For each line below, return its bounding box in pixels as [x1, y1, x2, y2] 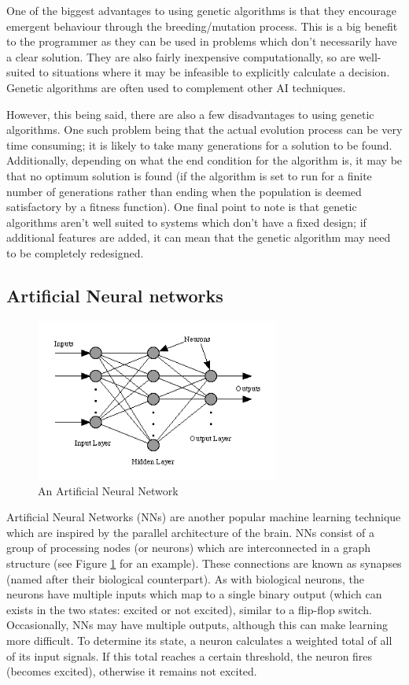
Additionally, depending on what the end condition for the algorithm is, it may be [6, 152, 403, 168]
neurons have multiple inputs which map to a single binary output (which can [6, 586, 382, 602]
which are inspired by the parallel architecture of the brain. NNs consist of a [6, 524, 374, 540]
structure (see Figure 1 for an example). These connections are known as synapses [6, 554, 402, 571]
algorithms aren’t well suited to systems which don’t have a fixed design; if [6, 213, 367, 230]
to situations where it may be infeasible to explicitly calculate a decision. [39, 64, 390, 80]
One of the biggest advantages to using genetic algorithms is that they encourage [6, 2, 396, 18]
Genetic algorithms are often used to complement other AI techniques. [6, 79, 346, 95]
